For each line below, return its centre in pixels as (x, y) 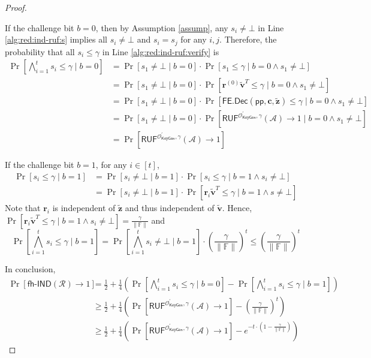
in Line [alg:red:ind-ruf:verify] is (161, 51)
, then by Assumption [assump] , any (162, 27)
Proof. (16, 7)
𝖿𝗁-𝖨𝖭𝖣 (39, 285)
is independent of (84, 208)
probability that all (40, 51)
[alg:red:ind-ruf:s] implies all (56, 39)
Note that (23, 208)
